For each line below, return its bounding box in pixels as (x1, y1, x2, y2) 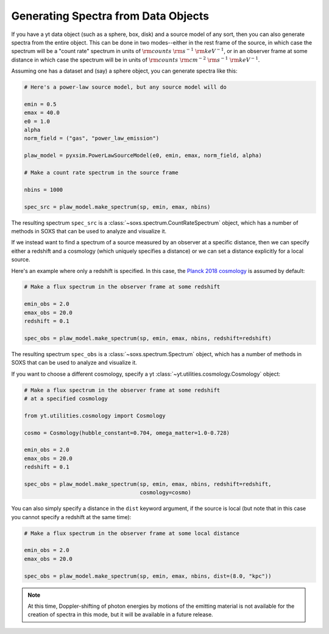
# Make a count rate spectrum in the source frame (24, 169, 179, 176)
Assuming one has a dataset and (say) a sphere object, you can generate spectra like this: (11, 67, 238, 75)
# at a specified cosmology (24, 395, 108, 402)
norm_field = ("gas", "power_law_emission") (24, 135, 160, 142)
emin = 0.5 (24, 101, 57, 107)
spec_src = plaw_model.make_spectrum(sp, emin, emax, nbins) (24, 203, 211, 210)
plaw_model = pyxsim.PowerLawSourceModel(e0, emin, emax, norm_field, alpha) (24, 152, 262, 159)
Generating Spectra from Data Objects (11, 9, 210, 23)
